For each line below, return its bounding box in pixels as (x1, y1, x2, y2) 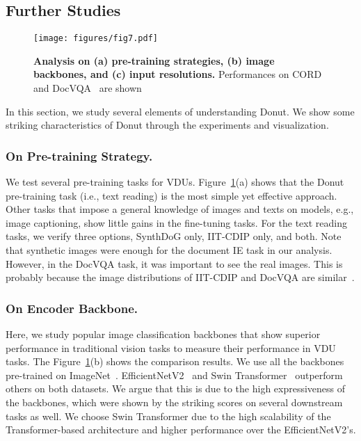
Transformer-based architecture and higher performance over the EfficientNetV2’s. (6, 422, 356, 437)
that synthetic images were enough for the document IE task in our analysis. (6, 243, 332, 257)
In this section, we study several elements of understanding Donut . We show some (6, 104, 355, 118)
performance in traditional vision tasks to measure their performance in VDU (6, 340, 336, 355)
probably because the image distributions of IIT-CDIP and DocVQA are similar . (6, 270, 355, 284)
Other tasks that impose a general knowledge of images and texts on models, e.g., (6, 202, 354, 216)
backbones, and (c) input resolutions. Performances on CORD (33, 67, 322, 81)
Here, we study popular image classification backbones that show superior (6, 327, 321, 342)
